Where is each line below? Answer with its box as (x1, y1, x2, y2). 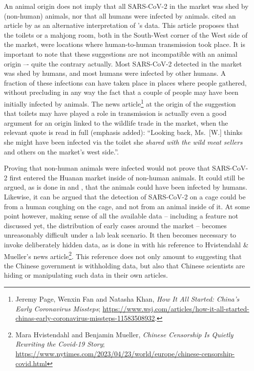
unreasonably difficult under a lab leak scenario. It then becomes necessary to (4, 230, 236, 240)
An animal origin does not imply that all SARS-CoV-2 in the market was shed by (4, 1, 249, 11)
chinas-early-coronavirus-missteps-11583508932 (15, 313, 155, 323)
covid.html (15, 358, 47, 368)
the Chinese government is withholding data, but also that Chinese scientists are (4, 260, 245, 270)
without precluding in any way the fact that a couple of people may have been (4, 87, 238, 97)
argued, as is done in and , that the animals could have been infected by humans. (4, 182, 248, 192)
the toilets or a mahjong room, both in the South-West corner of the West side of (4, 29, 248, 40)
